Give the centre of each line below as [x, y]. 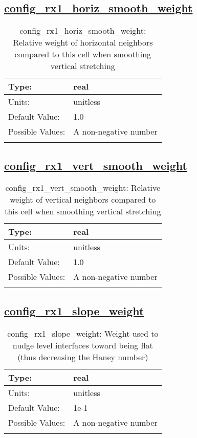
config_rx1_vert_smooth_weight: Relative [83, 188]
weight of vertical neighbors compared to [83, 200]
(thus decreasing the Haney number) [83, 357]
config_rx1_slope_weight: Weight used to [83, 333]
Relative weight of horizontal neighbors [83, 42]
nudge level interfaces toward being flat [83, 345]
